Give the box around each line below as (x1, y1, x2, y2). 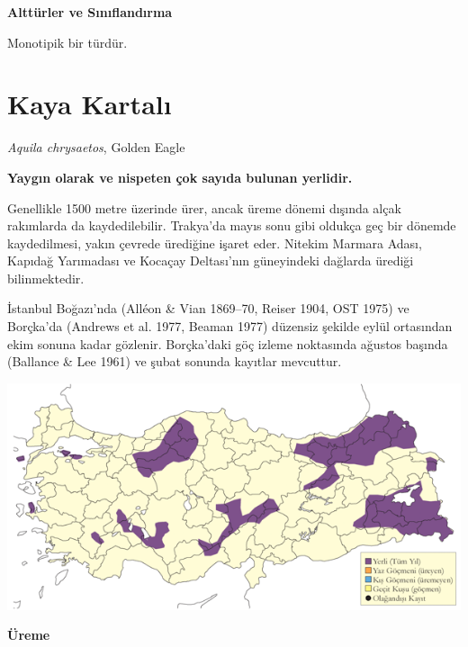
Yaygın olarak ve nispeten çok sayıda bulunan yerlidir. (7, 167, 353, 186)
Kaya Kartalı (7, 85, 172, 122)
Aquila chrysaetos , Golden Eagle (7, 138, 185, 157)
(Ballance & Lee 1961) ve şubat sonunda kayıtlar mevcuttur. (7, 352, 342, 371)
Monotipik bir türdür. (7, 32, 128, 51)
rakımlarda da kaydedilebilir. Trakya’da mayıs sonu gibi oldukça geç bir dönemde (7, 216, 456, 235)
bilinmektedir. (7, 268, 85, 287)
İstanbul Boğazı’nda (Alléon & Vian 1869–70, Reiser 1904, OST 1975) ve (7, 299, 409, 318)
